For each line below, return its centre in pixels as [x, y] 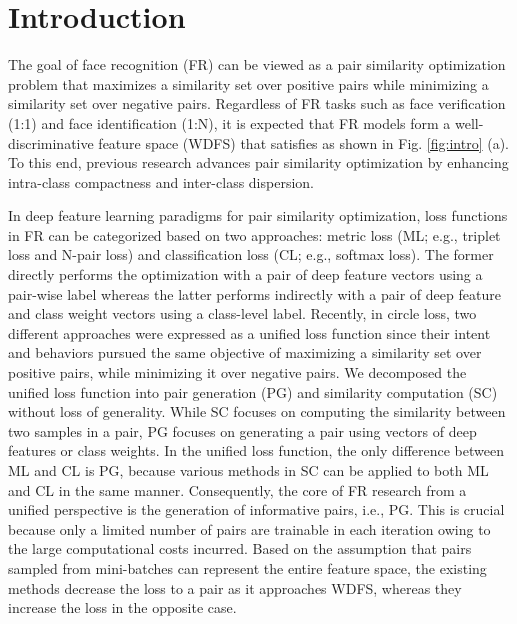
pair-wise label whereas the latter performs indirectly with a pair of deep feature [254, 293]
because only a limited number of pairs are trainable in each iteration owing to [249, 528]
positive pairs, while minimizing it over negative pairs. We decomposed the [237, 372]
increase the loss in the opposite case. [122, 607]
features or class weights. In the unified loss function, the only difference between [256, 450]
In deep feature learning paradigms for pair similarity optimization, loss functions [258, 215]
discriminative [51, 142]
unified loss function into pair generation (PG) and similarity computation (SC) [253, 391]
